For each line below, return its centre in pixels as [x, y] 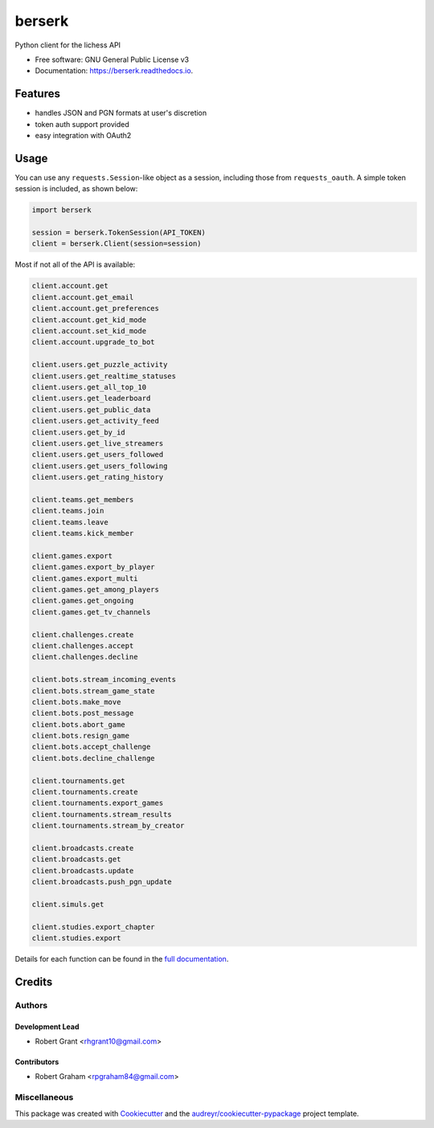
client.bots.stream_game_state [94, 691]
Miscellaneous [44, 1097]
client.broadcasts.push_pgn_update [102, 882]
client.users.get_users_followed [98, 455]
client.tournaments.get [79, 781]
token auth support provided [82, 124]
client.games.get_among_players [96, 589]
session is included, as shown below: [76, 189]
